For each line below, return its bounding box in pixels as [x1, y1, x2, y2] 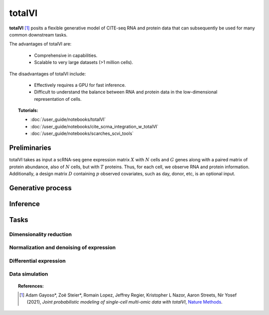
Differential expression [9, 257, 66, 264]
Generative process [9, 184, 72, 192]
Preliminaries [9, 144, 52, 152]
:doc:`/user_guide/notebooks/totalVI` [30, 116, 106, 122]
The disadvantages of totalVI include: [9, 70, 86, 77]
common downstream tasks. [9, 31, 68, 37]
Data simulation [9, 271, 48, 278]
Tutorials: [18, 107, 38, 113]
